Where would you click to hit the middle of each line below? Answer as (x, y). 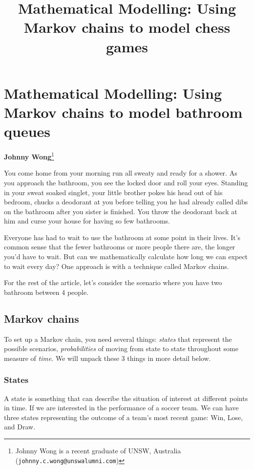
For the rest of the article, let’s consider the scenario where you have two (113, 282)
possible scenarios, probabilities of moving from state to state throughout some (121, 348)
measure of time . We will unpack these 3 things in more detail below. (107, 358)
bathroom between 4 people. (46, 292)
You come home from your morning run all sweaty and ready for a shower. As (121, 173)
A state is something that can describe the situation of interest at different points (126, 398)
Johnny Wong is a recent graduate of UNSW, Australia (98, 451)
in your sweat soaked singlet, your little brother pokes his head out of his (113, 192)
